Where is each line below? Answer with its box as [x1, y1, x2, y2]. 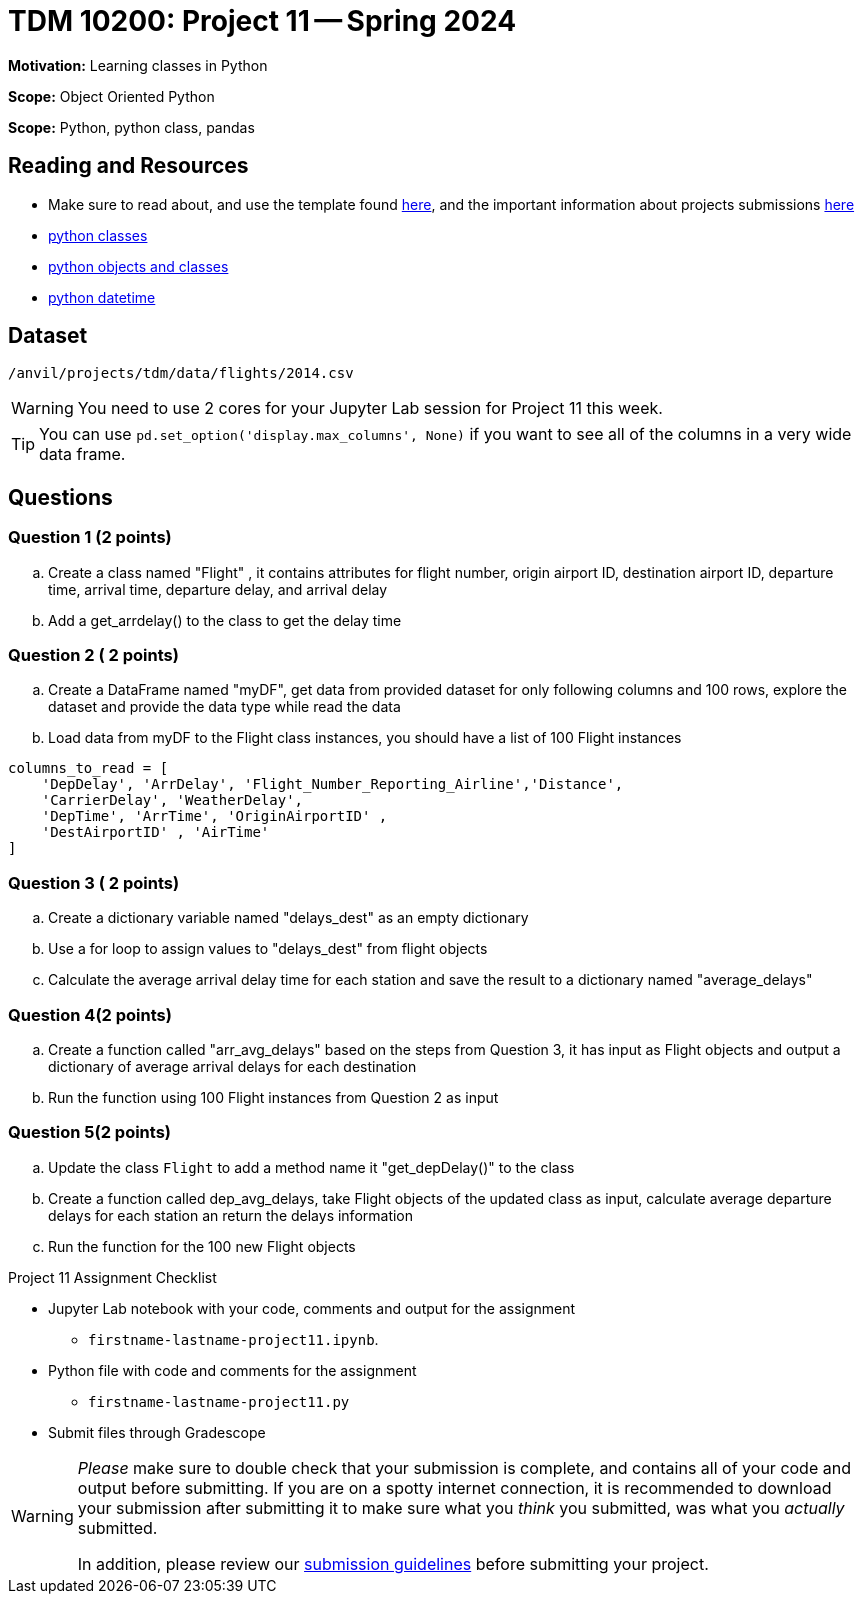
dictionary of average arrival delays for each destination [48, 1057, 417, 1075]
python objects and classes [48, 257, 229, 275]
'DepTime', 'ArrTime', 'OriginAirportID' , [41, 808, 388, 825]
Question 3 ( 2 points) [8, 872, 180, 893]
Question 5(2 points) [8, 1122, 172, 1143]
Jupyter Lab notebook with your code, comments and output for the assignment [48, 1299, 576, 1317]
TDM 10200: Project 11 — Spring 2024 [8, 4, 517, 38]
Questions [8, 484, 113, 510]
